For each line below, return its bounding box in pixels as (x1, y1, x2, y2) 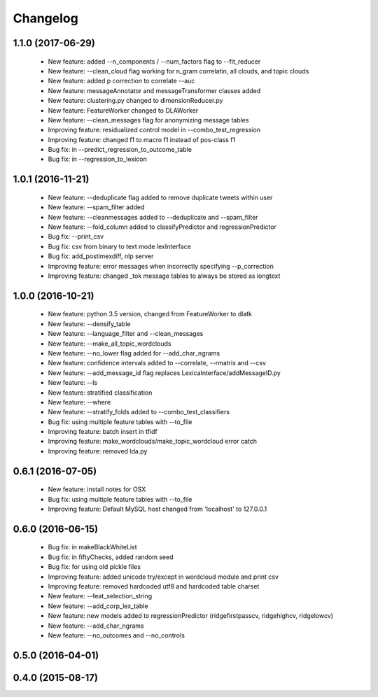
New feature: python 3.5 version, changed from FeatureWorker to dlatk (48, 310, 252, 318)
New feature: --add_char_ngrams (48, 621, 144, 630)
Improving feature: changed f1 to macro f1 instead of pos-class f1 (48, 135, 236, 143)
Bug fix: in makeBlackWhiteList (48, 543, 137, 551)
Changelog (13, 10, 78, 26)
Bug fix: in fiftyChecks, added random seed (48, 553, 174, 561)
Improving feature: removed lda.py (48, 446, 148, 455)
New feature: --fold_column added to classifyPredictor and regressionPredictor (48, 223, 276, 231)
